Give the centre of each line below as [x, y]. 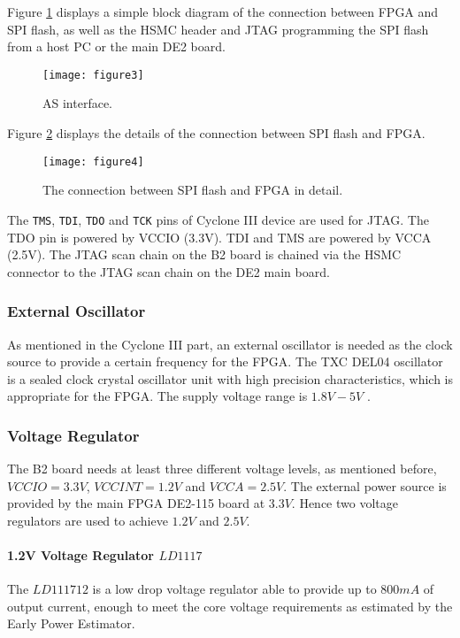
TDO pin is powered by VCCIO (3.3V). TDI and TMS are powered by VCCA [219, 237]
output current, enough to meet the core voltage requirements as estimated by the [230, 606]
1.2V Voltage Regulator [80, 555]
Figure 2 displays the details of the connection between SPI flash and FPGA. [216, 133]
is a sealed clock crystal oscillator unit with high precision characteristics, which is [230, 378]
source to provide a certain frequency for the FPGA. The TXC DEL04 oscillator [225, 361]
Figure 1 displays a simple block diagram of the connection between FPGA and [223, 12]
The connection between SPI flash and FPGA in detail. [193, 190]
